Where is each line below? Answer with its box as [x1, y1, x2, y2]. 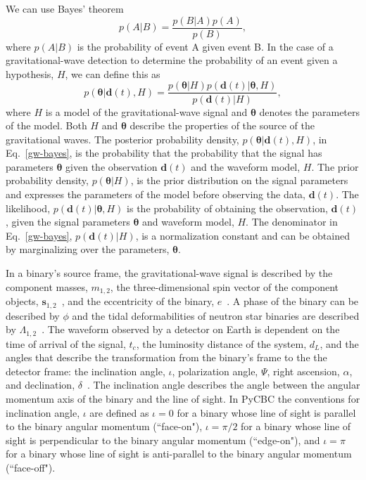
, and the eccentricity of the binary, [61, 294, 215, 309]
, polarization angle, [172, 363, 258, 378]
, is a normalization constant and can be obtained [135, 228, 350, 242]
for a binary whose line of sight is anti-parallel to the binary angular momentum [6, 446, 352, 461]
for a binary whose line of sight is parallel [177, 405, 356, 420]
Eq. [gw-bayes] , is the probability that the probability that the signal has [6, 145, 322, 160]
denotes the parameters [259, 104, 360, 119]
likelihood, [6, 200, 51, 215]
